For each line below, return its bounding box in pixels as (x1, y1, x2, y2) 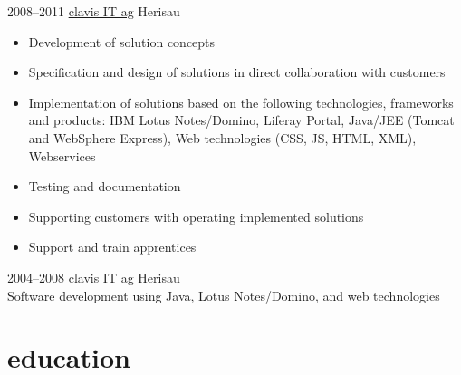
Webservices (28, 146, 96, 165)
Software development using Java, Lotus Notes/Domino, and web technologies (7, 285, 440, 304)
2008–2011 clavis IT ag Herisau (7, 2, 180, 20)
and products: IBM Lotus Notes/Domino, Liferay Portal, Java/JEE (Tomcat (28, 111, 455, 130)
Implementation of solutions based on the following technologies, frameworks (28, 92, 454, 111)
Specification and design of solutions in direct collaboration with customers (28, 62, 446, 82)
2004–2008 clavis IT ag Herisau (7, 267, 180, 286)
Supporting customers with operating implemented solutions (28, 207, 364, 226)
